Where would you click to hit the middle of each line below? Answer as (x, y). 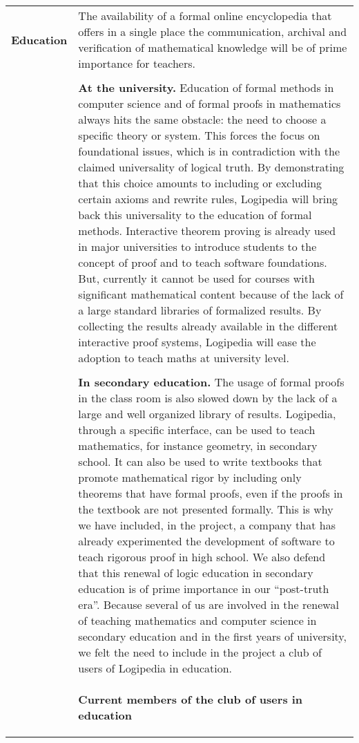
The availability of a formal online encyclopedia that (205, 16)
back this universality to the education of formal (195, 215)
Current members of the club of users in (191, 699)
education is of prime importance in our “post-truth (204, 589)
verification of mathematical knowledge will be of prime (213, 47)
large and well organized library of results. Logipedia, (207, 414)
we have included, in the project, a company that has (207, 525)
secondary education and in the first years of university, (212, 636)
